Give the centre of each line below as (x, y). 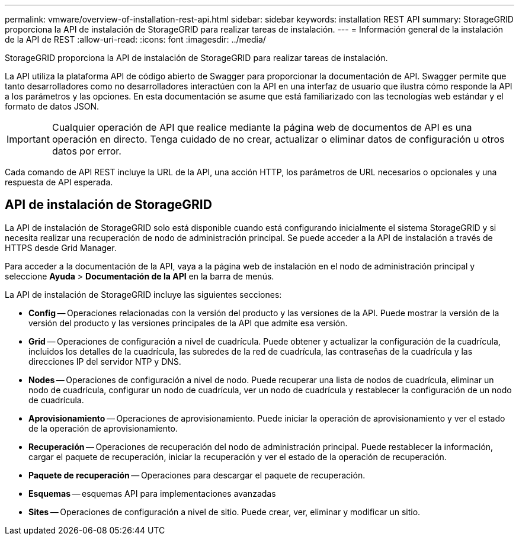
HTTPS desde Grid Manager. (61, 247)
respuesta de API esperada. (59, 182)
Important (28, 139)
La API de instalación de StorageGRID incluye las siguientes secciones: (143, 294)
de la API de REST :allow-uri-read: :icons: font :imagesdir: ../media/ (135, 39)
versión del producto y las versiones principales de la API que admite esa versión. (188, 323)
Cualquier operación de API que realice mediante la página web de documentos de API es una (262, 127)
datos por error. (86, 151)
